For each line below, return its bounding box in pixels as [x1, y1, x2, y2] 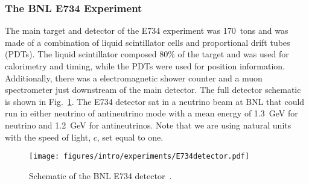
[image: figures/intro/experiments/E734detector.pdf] [29, 152, 250, 161]
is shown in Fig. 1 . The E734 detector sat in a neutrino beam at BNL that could [5, 95, 305, 107]
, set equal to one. [97, 130, 164, 143]
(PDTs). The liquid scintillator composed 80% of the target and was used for [5, 48, 289, 60]
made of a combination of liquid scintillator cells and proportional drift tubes [5, 36, 290, 48]
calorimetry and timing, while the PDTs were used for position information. [5, 60, 285, 72]
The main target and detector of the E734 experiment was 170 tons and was [5, 24, 288, 37]
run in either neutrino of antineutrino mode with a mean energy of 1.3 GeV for [5, 107, 298, 119]
